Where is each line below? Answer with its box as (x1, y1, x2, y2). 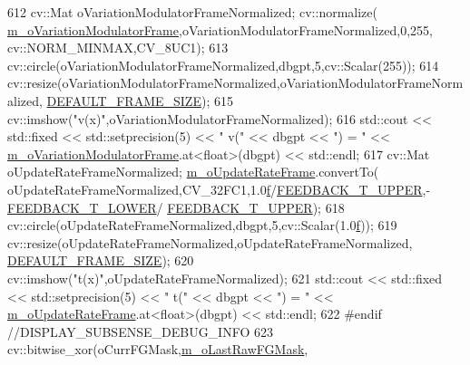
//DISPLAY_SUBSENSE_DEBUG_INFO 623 (7, 322, 273, 341)
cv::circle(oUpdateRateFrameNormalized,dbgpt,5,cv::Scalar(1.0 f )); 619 (7, 216, 397, 235)
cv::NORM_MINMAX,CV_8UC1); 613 (7, 38, 229, 57)
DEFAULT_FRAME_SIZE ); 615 (46, 91, 233, 110)
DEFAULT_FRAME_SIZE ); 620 (7, 251, 194, 270)
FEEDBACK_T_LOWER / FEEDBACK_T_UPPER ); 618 (7, 197, 345, 216)
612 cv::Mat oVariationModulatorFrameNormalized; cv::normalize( (7, 3, 378, 21)
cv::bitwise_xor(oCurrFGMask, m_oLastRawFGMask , (7, 340, 308, 359)
